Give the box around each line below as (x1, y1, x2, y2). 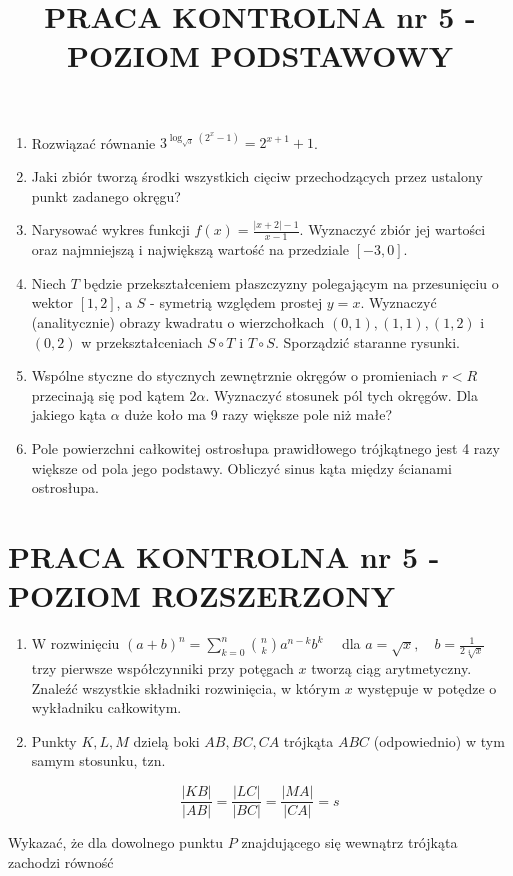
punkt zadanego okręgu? (31, 185, 181, 206)
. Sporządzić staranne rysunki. (274, 331, 460, 352)
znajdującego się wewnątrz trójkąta (241, 832, 458, 853)
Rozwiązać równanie (31, 132, 156, 153)
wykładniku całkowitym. (31, 697, 182, 718)
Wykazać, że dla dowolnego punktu (8, 832, 224, 853)
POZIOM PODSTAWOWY (66, 35, 454, 76)
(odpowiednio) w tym (373, 730, 505, 751)
